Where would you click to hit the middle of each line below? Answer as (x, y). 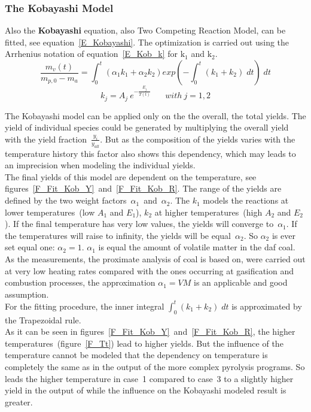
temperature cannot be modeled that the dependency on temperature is (136, 355)
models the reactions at (246, 200)
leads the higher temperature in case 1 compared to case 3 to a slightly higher (149, 378)
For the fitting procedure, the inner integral (85, 306)
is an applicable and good (241, 282)
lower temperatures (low (50, 212)
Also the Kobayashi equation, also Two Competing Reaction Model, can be (145, 30)
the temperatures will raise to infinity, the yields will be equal (118, 235)
